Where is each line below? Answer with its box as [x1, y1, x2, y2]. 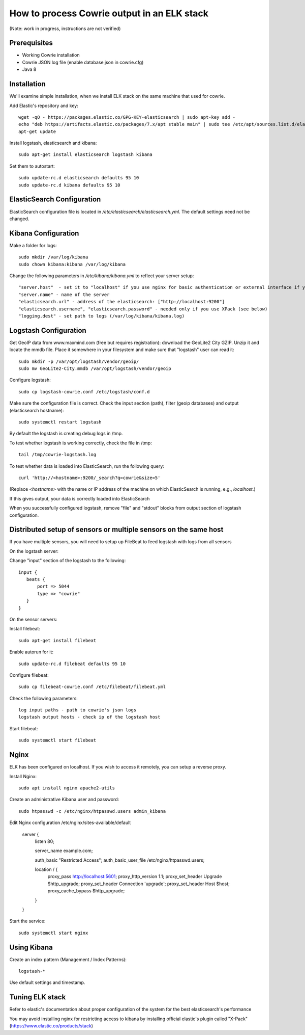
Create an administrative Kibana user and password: [9, 797, 119, 803]
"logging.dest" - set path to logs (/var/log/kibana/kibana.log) [18, 313, 185, 319]
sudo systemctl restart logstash [18, 419, 102, 425]
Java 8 [22, 66, 37, 72]
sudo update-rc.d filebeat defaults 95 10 [18, 660, 126, 667]
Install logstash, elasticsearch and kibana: [9, 140, 97, 146]
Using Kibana [9, 943, 53, 951]
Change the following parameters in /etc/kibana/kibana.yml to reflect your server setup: [9, 273, 194, 279]
